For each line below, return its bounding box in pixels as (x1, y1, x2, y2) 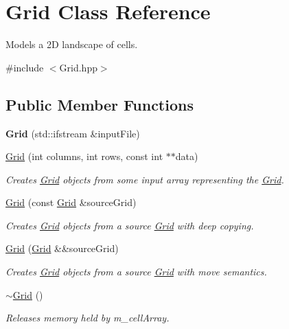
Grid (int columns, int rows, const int (5, 149, 163, 163)
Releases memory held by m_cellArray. (5, 310, 170, 325)
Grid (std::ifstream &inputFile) (5, 126, 140, 140)
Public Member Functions (5, 93, 194, 115)
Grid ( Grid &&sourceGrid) (5, 241, 119, 256)
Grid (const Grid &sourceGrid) (5, 195, 137, 209)
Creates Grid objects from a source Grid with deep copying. (5, 218, 254, 232)
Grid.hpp (59, 60, 97, 74)
